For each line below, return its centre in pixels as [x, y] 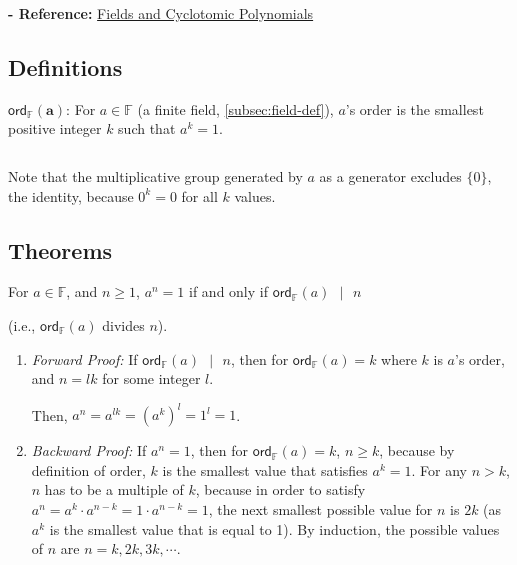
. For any [439, 469]
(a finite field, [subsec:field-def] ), [235, 108]
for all [199, 195]
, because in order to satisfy [280, 489]
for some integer [151, 378]
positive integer [55, 128]
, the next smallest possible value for [320, 509]
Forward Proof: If [84, 358]
